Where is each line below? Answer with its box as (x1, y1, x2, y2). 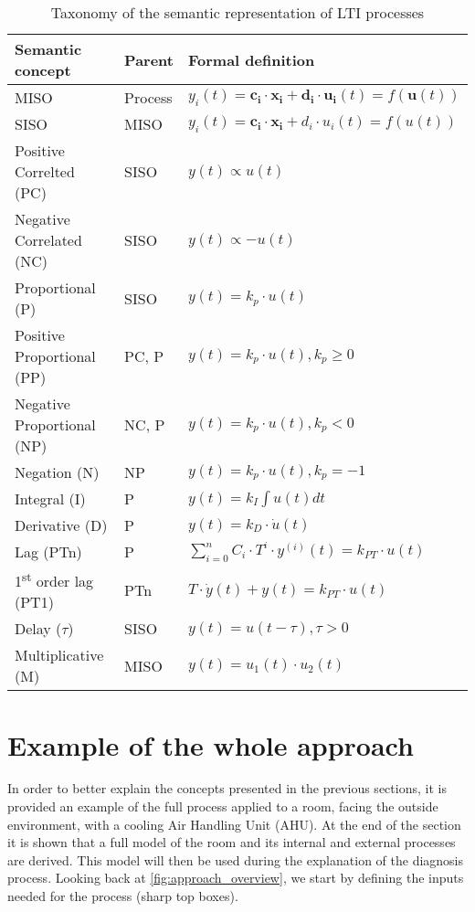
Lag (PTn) (15, 541, 82, 562)
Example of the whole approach (7, 726, 414, 763)
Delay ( (15, 618, 62, 640)
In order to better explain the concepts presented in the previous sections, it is (7, 779, 447, 798)
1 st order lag (15, 567, 94, 592)
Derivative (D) (15, 514, 108, 536)
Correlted (15, 161, 75, 182)
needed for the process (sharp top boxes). (7, 886, 238, 906)
